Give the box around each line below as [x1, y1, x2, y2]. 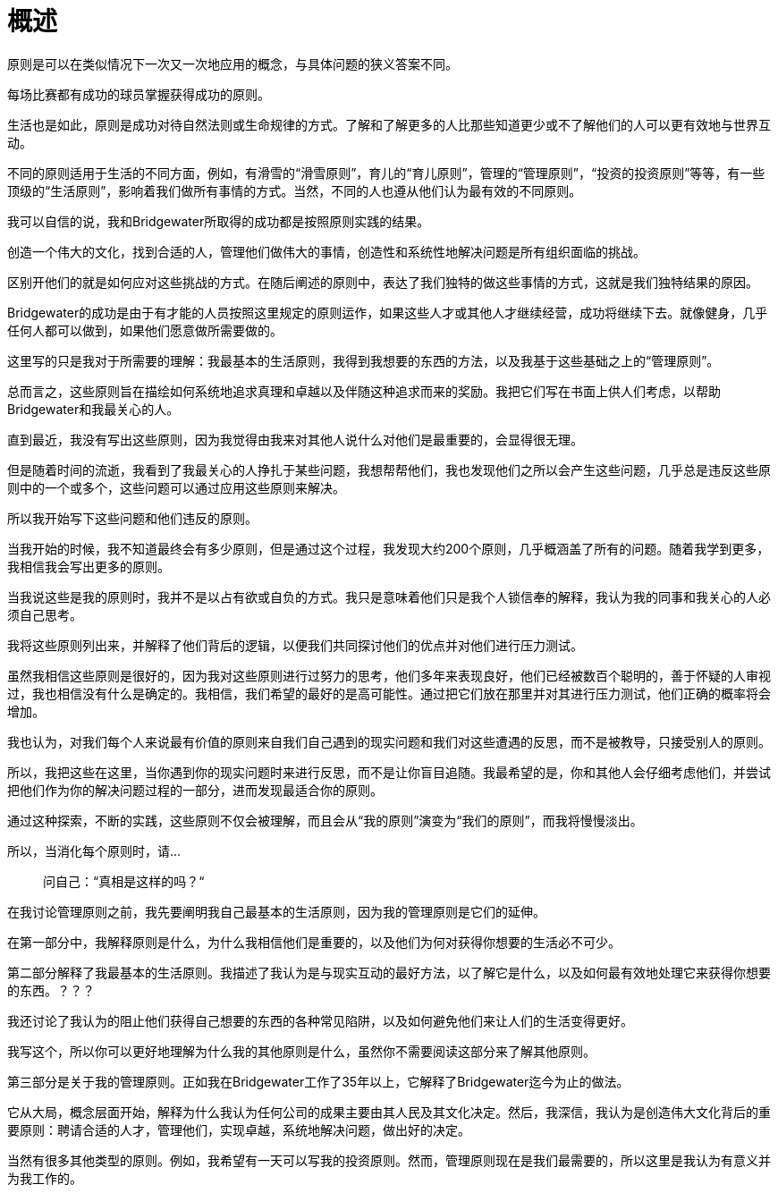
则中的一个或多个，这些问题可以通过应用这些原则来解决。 [7, 479, 345, 495]
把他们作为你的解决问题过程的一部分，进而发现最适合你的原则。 [7, 782, 383, 798]
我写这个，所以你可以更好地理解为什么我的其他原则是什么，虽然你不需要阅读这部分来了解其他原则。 [7, 1043, 596, 1059]
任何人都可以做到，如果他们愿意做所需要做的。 [7, 322, 283, 338]
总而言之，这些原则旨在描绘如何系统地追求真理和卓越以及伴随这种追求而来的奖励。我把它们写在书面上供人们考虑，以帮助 [7, 383, 721, 399]
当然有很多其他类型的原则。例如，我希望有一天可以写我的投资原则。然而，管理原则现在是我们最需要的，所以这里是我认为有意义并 [7, 1152, 771, 1168]
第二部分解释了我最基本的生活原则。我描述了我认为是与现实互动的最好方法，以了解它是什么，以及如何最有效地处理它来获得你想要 [7, 964, 771, 980]
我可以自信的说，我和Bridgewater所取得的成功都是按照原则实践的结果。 [7, 213, 430, 229]
